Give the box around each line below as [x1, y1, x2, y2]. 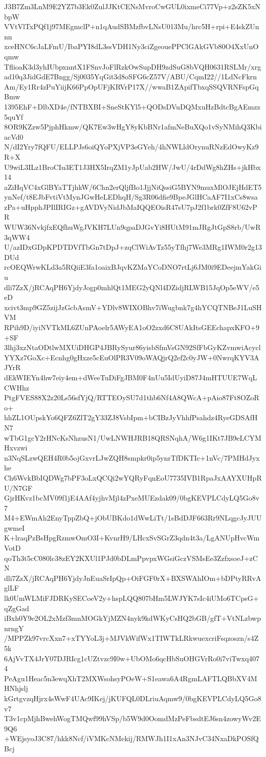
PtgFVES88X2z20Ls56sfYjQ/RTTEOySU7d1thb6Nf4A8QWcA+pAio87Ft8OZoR [4, 392, 259, 403]
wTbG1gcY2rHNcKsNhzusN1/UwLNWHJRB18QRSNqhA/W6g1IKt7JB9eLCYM [4, 432, 261, 443]
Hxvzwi [4, 442, 28, 453]
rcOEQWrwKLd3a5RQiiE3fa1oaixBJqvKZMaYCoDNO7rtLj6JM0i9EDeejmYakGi [4, 262, 261, 272]
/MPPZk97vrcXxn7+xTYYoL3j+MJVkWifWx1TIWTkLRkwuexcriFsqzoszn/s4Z [4, 633, 259, 643]
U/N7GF [4, 482, 33, 493]
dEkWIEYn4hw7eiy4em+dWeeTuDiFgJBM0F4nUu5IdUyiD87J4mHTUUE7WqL [4, 372, 257, 382]
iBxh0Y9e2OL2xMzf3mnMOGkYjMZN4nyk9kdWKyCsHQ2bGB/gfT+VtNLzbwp [4, 613, 261, 623]
